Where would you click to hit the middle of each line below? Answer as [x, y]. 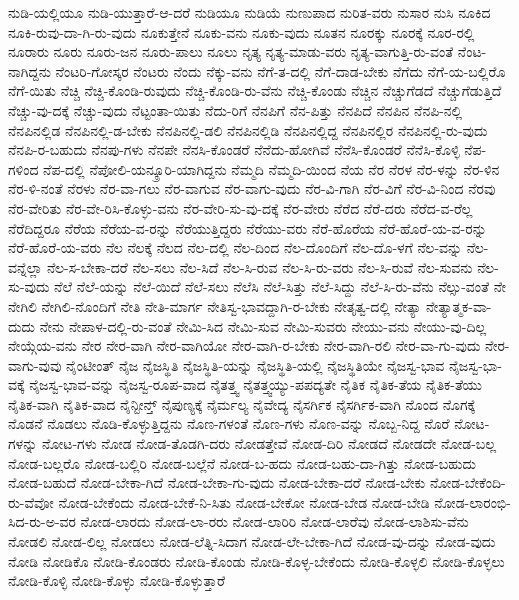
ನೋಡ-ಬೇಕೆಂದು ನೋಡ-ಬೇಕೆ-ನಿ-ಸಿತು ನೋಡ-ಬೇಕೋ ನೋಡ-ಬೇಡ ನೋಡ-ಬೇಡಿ [244, 501]
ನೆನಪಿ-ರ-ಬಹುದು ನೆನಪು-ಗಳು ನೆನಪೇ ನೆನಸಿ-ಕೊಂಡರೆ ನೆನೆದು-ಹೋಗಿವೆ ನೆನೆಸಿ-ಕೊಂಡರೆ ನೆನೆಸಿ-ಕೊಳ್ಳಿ [234, 149]
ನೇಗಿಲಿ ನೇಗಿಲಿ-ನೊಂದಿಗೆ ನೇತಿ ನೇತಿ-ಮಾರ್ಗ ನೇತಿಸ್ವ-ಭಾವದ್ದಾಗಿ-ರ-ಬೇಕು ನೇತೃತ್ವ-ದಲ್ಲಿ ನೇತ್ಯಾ [215, 305]
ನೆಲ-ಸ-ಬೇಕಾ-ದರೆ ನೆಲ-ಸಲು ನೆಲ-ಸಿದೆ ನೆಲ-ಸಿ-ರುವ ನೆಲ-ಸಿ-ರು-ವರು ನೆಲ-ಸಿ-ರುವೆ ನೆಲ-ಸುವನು [260, 266]
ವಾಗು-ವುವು [35, 364]
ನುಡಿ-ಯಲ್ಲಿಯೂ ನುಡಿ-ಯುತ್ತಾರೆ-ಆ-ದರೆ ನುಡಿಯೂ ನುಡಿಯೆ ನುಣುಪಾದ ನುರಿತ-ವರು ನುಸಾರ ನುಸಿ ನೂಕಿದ [249, 12]
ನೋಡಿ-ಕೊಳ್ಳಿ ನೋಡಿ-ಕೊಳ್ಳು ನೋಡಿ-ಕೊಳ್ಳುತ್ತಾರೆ [116, 580]
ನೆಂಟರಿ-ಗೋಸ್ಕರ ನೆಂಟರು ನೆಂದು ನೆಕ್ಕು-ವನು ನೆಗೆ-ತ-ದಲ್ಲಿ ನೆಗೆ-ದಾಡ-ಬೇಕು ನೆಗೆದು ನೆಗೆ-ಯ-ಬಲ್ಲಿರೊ [280, 70]
